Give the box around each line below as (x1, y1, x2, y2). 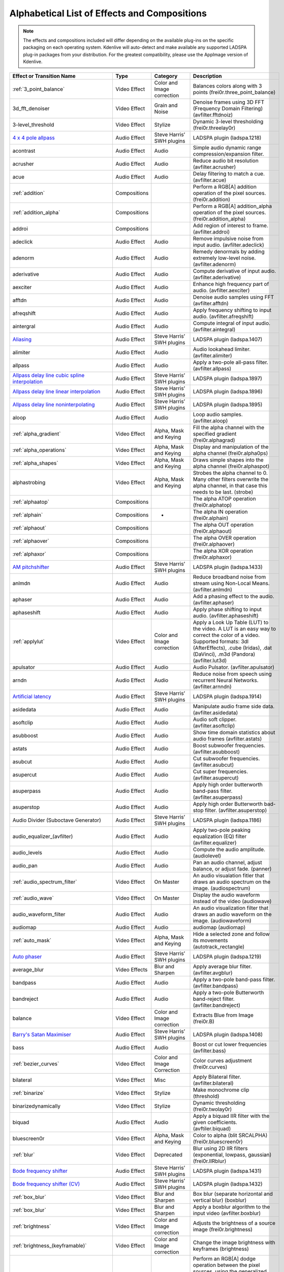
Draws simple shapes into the (193, 456, 264, 463)
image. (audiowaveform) (193, 917, 251, 924)
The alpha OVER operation (193, 534, 257, 541)
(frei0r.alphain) (193, 514, 229, 522)
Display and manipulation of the (193, 443, 269, 450)
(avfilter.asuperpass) (193, 794, 243, 801)
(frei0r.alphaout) (193, 527, 232, 534)
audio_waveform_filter (12, 911, 66, 918)
